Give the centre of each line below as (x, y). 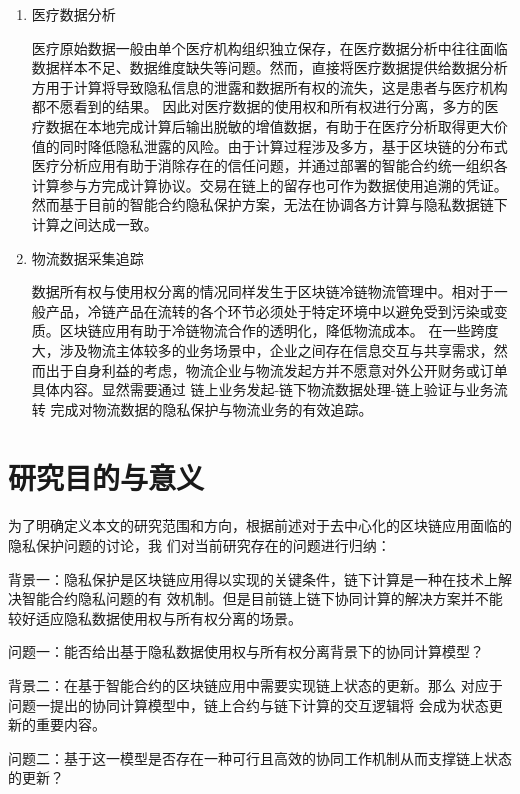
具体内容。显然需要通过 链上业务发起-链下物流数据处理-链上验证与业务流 (269, 389)
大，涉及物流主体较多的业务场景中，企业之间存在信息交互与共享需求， (262, 349)
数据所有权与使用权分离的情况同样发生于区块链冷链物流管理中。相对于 (262, 291)
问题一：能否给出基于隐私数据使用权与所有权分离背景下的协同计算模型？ (246, 651)
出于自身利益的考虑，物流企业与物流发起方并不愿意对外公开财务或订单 (276, 369)
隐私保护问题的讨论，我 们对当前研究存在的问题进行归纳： (199, 545)
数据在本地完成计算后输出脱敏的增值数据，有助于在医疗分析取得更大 (269, 125)
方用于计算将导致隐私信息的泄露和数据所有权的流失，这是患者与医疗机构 (269, 86)
